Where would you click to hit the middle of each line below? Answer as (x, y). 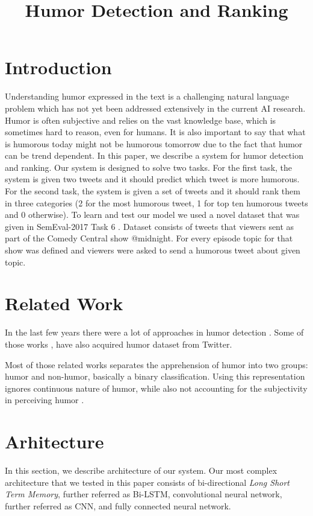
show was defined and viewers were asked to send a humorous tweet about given (153, 250)
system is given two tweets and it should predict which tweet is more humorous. (152, 179)
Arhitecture (54, 441)
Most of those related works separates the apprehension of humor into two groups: (156, 364)
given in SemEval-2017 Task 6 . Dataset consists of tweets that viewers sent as (150, 226)
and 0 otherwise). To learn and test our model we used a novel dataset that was (152, 215)
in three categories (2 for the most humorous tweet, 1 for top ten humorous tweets (156, 202)
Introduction (58, 67)
